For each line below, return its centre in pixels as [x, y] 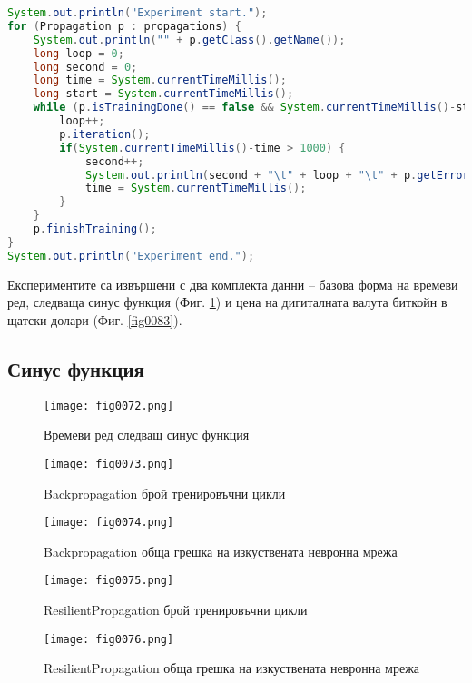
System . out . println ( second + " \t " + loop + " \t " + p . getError [277, 175]
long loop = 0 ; [79, 53]
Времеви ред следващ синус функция [147, 435]
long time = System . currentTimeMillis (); [160, 80]
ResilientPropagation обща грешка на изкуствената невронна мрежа [232, 668]
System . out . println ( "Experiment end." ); [131, 256]
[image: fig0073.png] [109, 464]
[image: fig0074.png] [109, 523]
